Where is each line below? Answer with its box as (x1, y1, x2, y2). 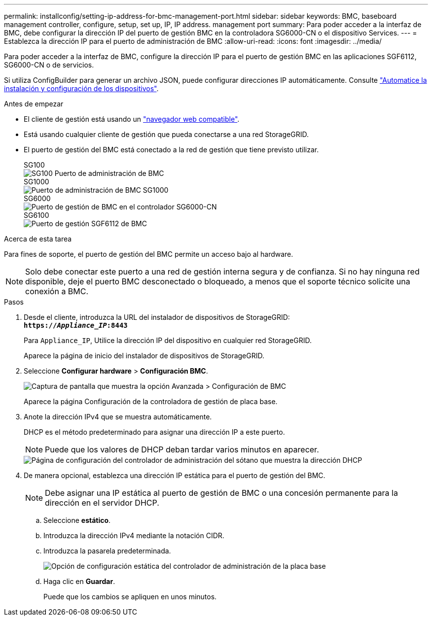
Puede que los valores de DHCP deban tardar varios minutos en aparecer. (45, 445, 319, 454)
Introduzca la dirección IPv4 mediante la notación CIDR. (43, 531, 224, 540)
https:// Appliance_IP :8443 (24, 321, 128, 329)
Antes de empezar (4, 100, 64, 108)
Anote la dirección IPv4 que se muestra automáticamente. (24, 413, 212, 421)
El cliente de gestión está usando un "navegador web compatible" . (24, 115, 240, 123)
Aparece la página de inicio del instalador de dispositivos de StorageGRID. (24, 351, 264, 360)
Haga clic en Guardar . (43, 577, 115, 586)
